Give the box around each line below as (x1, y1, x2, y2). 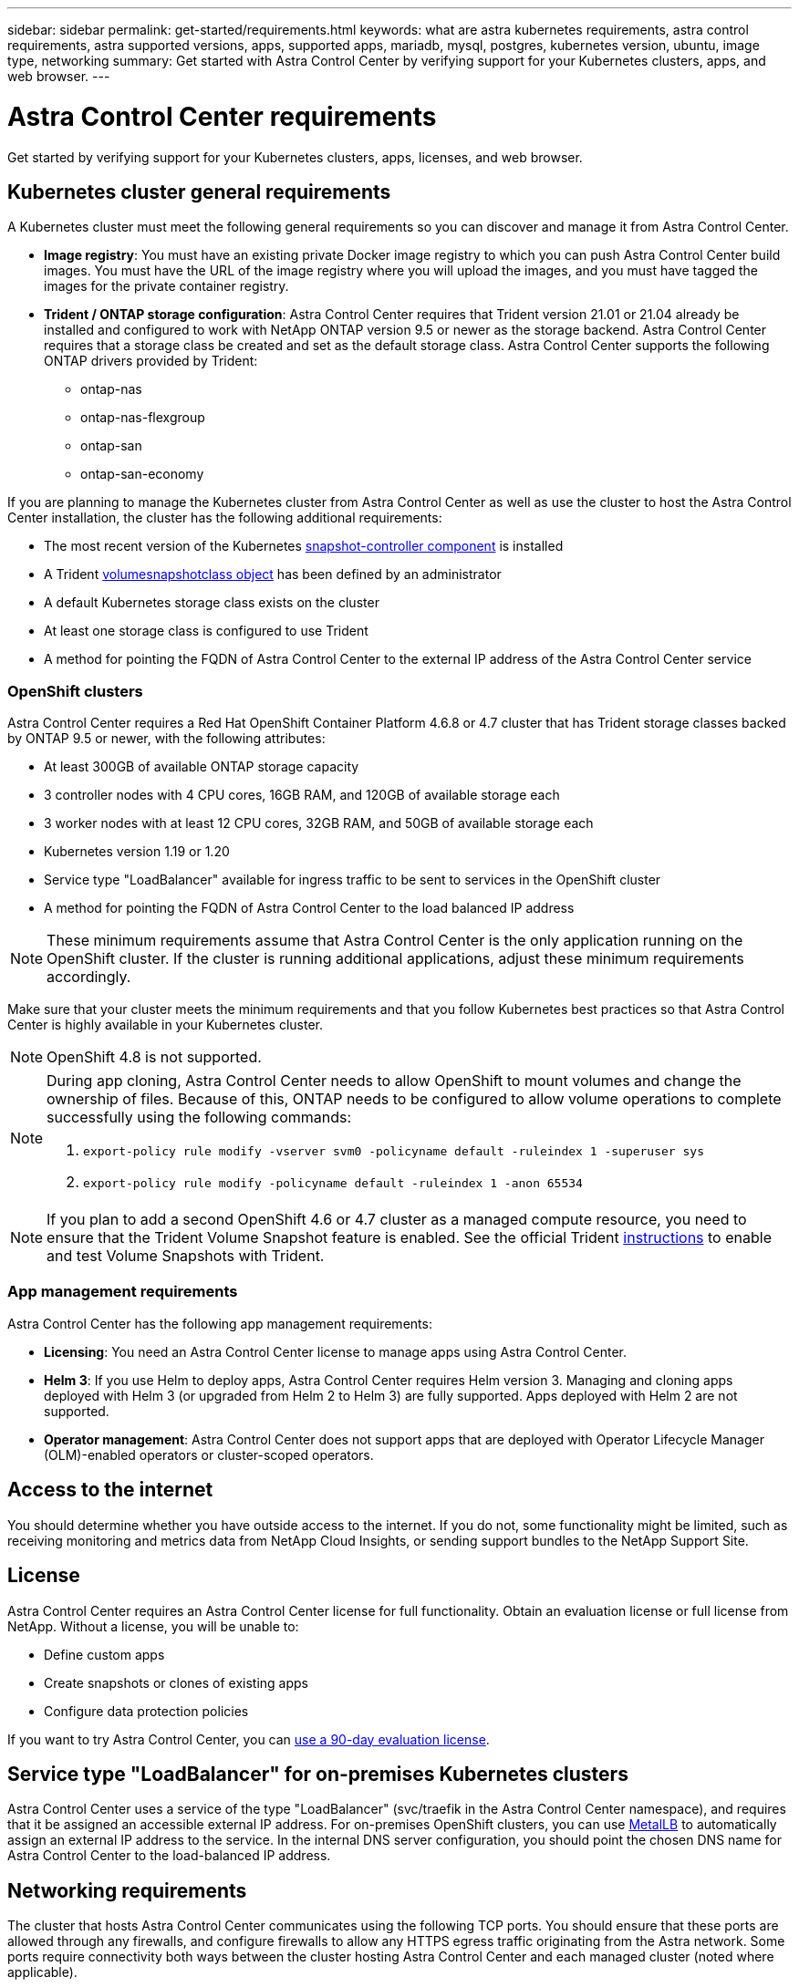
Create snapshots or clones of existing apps (44, 1674, 308, 1691)
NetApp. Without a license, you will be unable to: (7, 1618, 299, 1634)
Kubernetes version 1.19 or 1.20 (44, 843, 230, 860)
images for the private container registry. (44, 278, 289, 295)
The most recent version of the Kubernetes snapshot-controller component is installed (44, 538, 564, 554)
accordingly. (47, 968, 131, 987)
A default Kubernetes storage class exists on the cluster (44, 595, 379, 611)
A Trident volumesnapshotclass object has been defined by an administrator (44, 566, 502, 583)
